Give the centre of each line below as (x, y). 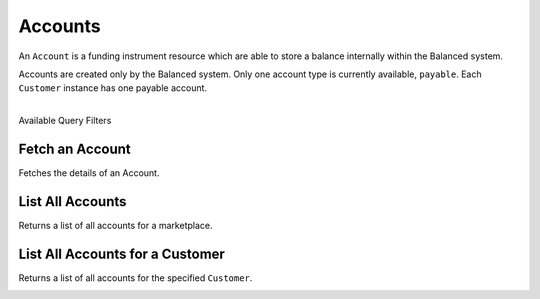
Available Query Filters (65, 121)
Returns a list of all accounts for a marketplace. (115, 225)
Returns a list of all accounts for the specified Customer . (135, 277)
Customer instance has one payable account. (113, 88)
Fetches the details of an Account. (89, 173)
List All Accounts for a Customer (121, 253)
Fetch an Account (74, 148)
